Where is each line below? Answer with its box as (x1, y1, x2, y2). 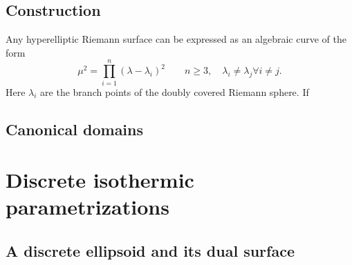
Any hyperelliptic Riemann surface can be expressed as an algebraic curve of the (6, 32, 347, 46)
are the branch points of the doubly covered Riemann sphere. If (40, 84, 309, 99)
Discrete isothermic (6, 166, 194, 194)
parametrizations (6, 193, 169, 221)
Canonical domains (6, 118, 144, 139)
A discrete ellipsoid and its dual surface (6, 239, 295, 261)
